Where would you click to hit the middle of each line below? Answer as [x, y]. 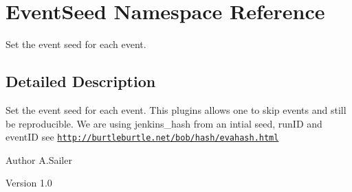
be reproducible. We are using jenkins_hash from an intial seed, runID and [164, 123]
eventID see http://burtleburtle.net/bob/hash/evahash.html [142, 137]
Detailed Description [81, 81]
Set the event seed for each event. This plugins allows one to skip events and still [176, 109]
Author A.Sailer [39, 159]
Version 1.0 [29, 183]
